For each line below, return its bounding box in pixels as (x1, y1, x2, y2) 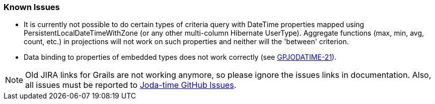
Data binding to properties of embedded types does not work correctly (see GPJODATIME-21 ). (24, 53, 337, 62)
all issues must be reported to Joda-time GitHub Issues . (25, 80, 237, 90)
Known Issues (4, 2, 60, 12)
